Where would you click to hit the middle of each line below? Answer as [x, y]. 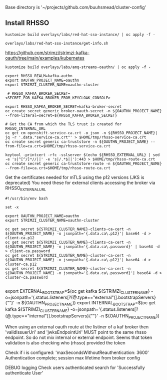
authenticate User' [24, 372]
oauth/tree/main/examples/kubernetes [45, 58]
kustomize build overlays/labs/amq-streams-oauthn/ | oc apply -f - [78, 67]
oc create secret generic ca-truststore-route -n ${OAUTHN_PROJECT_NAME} [84, 163]
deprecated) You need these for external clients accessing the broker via [80, 182]
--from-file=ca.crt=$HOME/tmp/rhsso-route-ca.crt [58, 168]
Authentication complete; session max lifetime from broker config [72, 357]
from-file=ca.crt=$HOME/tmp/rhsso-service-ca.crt [58, 146]
